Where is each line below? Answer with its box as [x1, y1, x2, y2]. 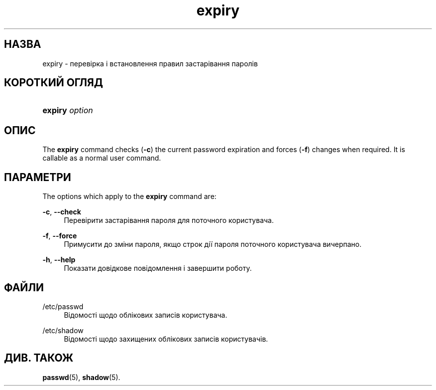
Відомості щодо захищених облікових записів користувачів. [64, 334, 268, 343]
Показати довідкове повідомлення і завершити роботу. [64, 264, 252, 273]
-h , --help [42, 255, 76, 264]
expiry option [42, 105, 93, 116]
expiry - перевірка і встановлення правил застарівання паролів [42, 59, 258, 68]
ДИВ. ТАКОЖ [4, 352, 74, 365]
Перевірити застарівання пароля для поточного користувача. [64, 216, 274, 225]
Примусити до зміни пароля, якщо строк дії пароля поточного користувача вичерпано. [64, 240, 362, 249]
